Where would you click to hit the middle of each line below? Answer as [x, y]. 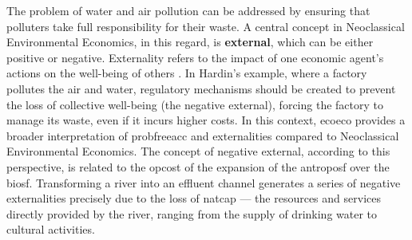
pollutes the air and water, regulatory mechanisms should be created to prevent [201, 88]
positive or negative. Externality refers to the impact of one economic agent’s [195, 57]
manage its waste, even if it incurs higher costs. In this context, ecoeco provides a [206, 120]
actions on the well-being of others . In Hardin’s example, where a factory [187, 73]
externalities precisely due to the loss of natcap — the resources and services [194, 198]
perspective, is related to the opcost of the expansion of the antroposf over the [198, 166]
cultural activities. [51, 229]
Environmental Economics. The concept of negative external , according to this [198, 151]
